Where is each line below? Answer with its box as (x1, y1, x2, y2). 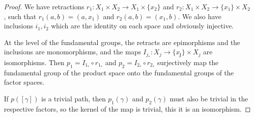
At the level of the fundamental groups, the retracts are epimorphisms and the (4, 37, 240, 47)
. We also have (178, 11, 222, 21)
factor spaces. (4, 77, 45, 87)
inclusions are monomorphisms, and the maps (4, 47, 141, 57)
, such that (4, 11, 36, 21)
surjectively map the (157, 57, 219, 67)
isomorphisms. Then (4, 57, 65, 67)
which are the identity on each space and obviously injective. (51, 21, 234, 31)
